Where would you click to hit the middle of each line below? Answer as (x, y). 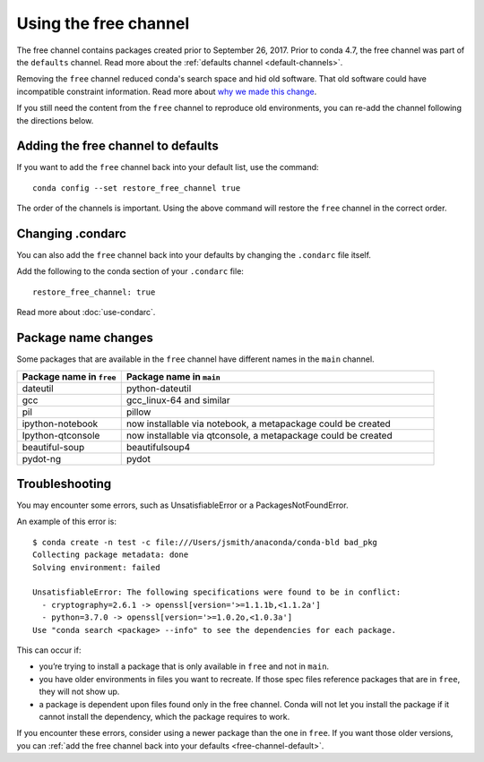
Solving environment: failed (96, 567)
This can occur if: (49, 650)
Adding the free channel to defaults (117, 146)
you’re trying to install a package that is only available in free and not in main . (184, 666)
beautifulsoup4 (158, 447)
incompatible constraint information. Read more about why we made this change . (167, 91)
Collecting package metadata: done (111, 555)
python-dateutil (159, 388)
